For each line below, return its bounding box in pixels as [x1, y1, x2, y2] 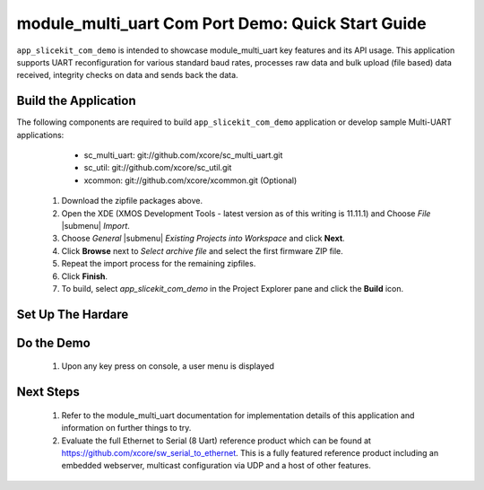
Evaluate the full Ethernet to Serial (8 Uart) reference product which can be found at [61, 435, 372, 446]
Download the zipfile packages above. [61, 196, 203, 206]
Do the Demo [16, 335, 91, 350]
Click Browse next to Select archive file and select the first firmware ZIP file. [61, 245, 344, 256]
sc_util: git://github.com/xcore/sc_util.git [83, 162, 232, 173]
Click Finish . [61, 270, 108, 282]
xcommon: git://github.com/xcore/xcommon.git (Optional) [83, 175, 298, 186]
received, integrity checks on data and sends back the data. [16, 70, 238, 81]
